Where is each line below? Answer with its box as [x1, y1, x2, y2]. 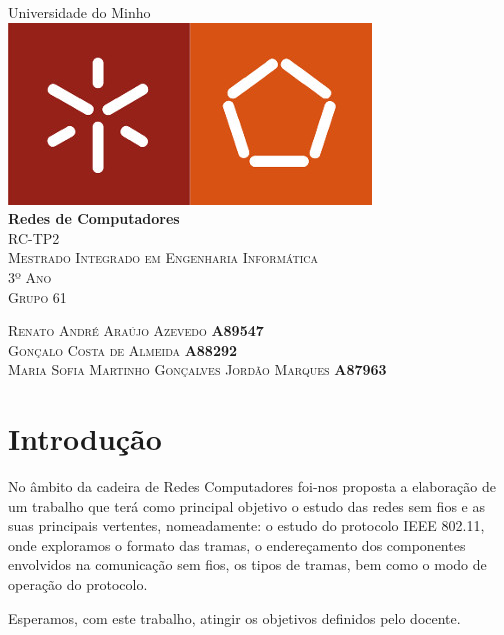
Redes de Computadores [8, 208, 180, 229]
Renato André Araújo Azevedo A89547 [8, 320, 264, 341]
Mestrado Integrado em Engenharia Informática [8, 247, 319, 268]
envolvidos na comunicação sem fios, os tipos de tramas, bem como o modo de [8, 554, 487, 575]
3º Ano [8, 266, 52, 287]
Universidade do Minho [8, 2, 151, 22]
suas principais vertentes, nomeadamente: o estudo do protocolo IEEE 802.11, [8, 515, 485, 536]
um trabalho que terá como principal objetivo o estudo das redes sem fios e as [8, 495, 485, 516]
